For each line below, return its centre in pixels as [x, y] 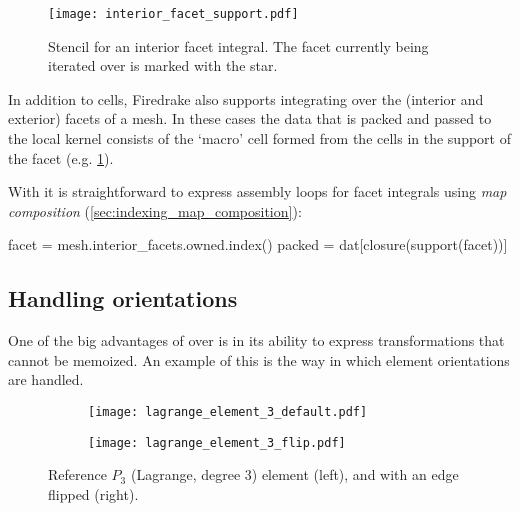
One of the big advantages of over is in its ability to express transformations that [256, 340]
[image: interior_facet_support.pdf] [173, 14]
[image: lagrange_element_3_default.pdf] [228, 411]
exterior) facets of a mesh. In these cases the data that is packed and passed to [250, 118]
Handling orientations [123, 298]
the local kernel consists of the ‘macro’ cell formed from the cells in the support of [259, 138]
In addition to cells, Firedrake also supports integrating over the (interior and [246, 98]
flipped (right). [93, 493]
